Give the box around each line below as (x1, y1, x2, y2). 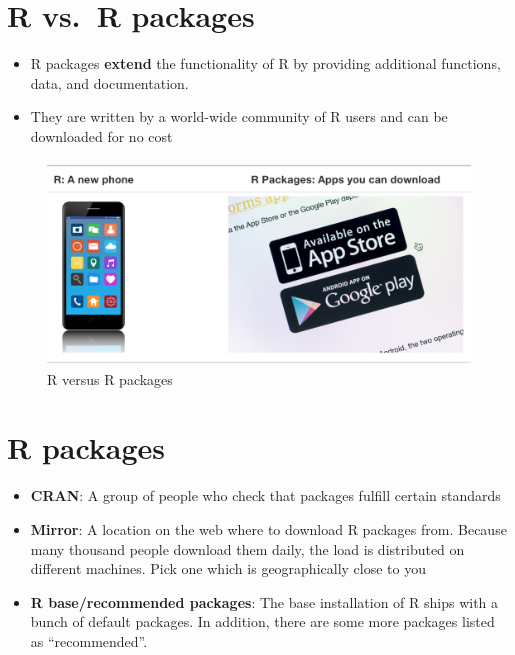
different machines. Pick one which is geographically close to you (30, 558, 426, 579)
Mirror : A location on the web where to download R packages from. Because (30, 518, 507, 539)
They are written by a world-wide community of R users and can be (30, 106, 448, 127)
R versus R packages (47, 368, 173, 389)
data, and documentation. (30, 72, 189, 93)
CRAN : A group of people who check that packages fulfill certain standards (30, 485, 501, 506)
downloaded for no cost (30, 125, 173, 146)
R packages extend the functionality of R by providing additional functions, (30, 53, 501, 74)
